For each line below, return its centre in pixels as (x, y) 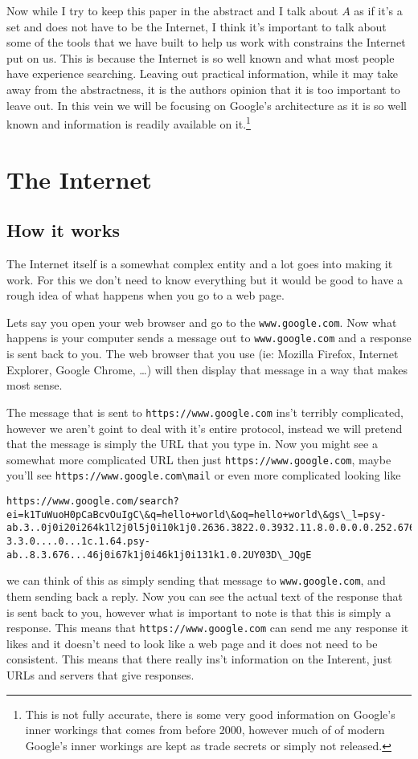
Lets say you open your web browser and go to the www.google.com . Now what (202, 322)
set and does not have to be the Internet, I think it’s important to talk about (197, 26)
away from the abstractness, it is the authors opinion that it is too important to (203, 89)
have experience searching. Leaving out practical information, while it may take (202, 73)
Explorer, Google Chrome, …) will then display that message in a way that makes (207, 369)
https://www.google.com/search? (93, 502)
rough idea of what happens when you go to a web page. (145, 295)
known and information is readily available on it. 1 (129, 122)
